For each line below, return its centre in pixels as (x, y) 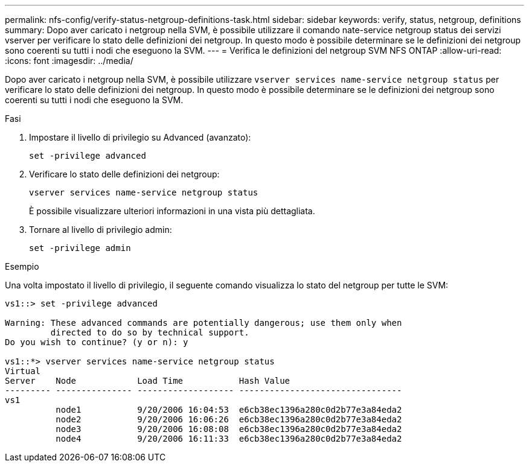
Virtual (23, 371)
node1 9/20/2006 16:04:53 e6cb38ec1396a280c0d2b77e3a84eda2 (229, 410)
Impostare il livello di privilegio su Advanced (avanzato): (140, 137)
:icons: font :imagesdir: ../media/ (69, 61)
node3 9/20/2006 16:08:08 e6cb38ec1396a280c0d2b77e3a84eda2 (229, 429)
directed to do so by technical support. (150, 332)
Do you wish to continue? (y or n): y (97, 342)
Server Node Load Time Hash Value (148, 381)
